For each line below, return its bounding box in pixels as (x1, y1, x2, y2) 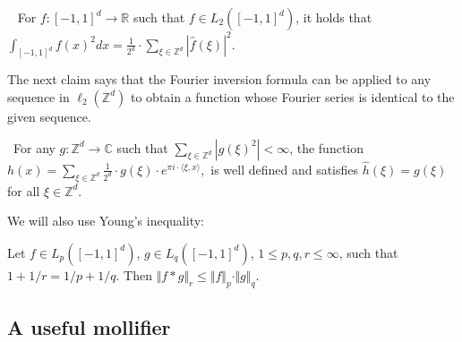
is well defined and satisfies (210, 159, 359, 178)
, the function (289, 138, 364, 157)
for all (7, 181, 40, 200)
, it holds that (295, 8, 372, 26)
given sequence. (7, 107, 91, 125)
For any (13, 138, 56, 157)
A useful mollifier (7, 312, 171, 340)
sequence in (7, 87, 70, 106)
